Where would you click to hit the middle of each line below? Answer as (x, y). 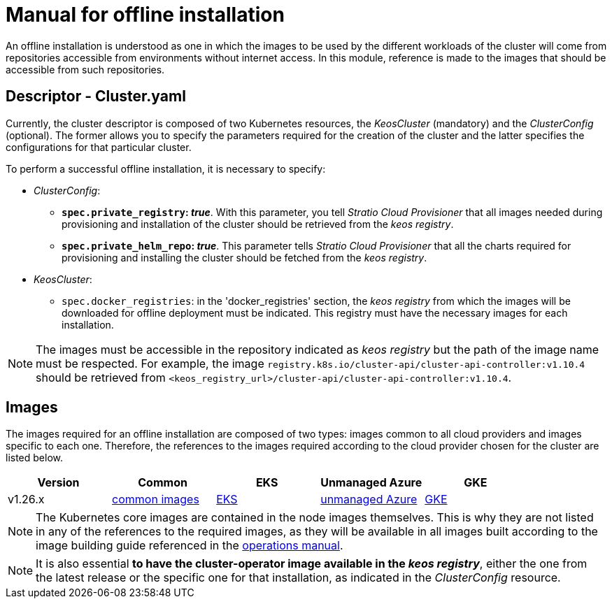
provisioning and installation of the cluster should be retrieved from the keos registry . (258, 224)
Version (58, 483)
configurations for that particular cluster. (99, 147)
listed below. (35, 458)
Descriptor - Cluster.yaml (96, 96)
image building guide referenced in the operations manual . (190, 546)
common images (156, 499)
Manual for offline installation (145, 15)
